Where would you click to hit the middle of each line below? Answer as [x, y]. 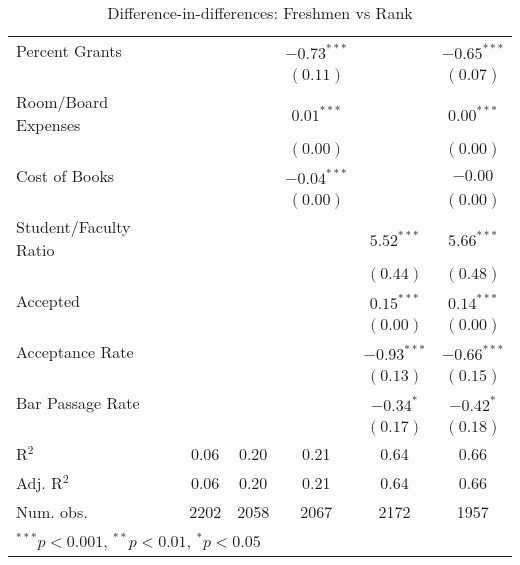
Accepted [48, 300]
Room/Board [62, 101]
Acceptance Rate [75, 351]
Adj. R [39, 482]
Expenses [48, 124]
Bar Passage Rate [78, 402]
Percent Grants [69, 50]
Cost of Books [65, 175]
